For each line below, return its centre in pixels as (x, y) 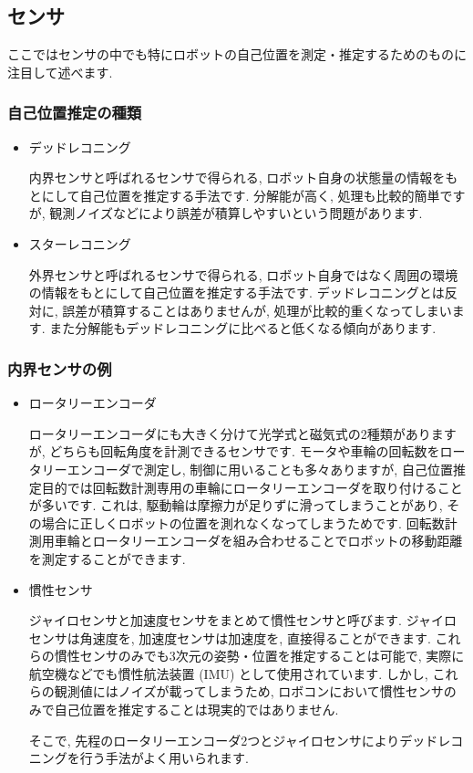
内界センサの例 (60, 368)
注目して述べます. (60, 72)
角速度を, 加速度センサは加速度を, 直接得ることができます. (255, 637)
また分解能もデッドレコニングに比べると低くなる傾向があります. (243, 328)
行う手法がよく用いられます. (164, 758)
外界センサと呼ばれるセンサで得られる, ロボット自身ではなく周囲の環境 (243, 274)
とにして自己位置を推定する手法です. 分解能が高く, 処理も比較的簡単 (234, 195)
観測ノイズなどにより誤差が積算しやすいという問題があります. (236, 213)
